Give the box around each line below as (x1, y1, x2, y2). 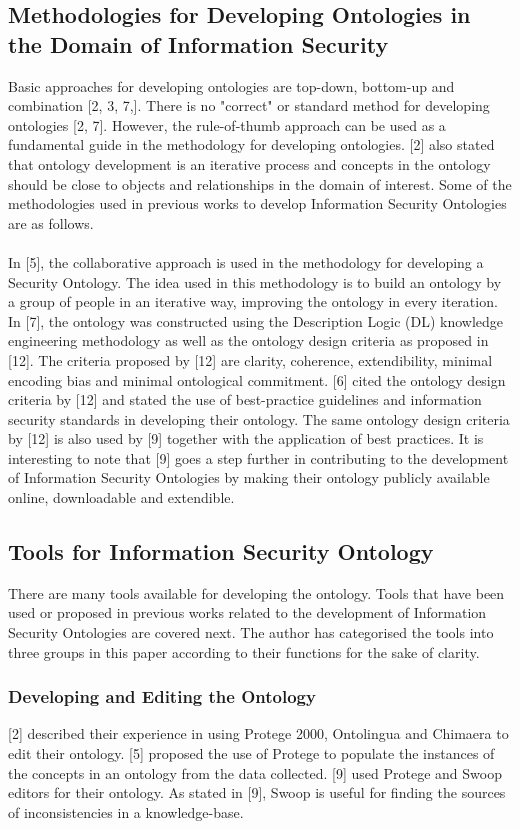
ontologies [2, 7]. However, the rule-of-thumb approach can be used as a (8, 114, 446, 135)
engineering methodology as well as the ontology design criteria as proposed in (8, 330, 489, 351)
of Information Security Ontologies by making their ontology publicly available (8, 467, 490, 488)
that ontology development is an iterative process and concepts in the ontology (8, 153, 491, 174)
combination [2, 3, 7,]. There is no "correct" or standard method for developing (8, 95, 490, 116)
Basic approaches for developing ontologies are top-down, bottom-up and (8, 75, 455, 96)
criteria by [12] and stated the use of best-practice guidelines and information (8, 389, 482, 410)
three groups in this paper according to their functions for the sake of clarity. (8, 641, 480, 662)
